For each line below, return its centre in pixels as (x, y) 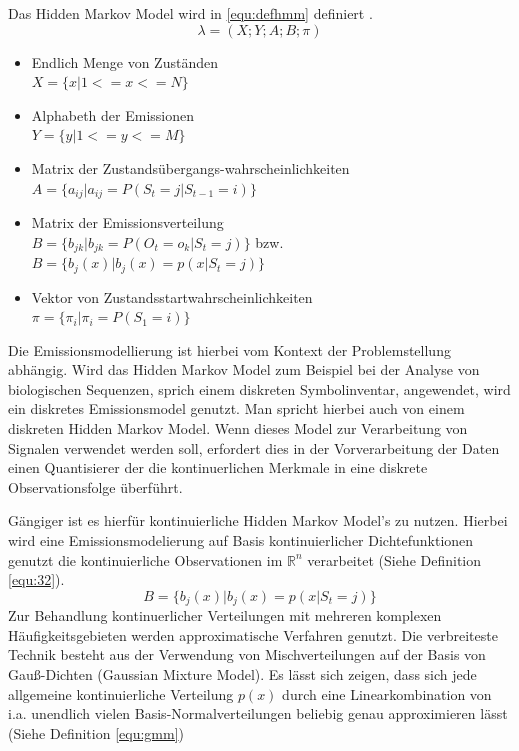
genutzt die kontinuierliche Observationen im (145, 559)
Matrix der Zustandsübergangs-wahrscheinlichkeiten (190, 167)
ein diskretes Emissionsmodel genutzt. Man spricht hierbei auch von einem (236, 408)
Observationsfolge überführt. (95, 486)
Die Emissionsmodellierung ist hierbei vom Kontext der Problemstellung (229, 349)
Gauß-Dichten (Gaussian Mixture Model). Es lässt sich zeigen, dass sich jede (242, 674)
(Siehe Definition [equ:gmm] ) (96, 732)
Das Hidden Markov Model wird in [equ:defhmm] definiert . (190, 13)
